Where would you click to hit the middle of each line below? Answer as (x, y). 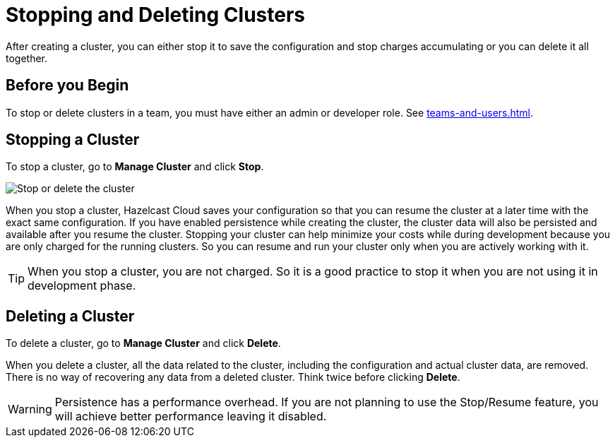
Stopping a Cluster (73, 140)
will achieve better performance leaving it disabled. (191, 417)
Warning (30, 409)
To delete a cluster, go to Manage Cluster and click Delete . (143, 343)
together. (27, 58)
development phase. (82, 286)
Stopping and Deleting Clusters (156, 15)
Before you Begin (67, 85)
